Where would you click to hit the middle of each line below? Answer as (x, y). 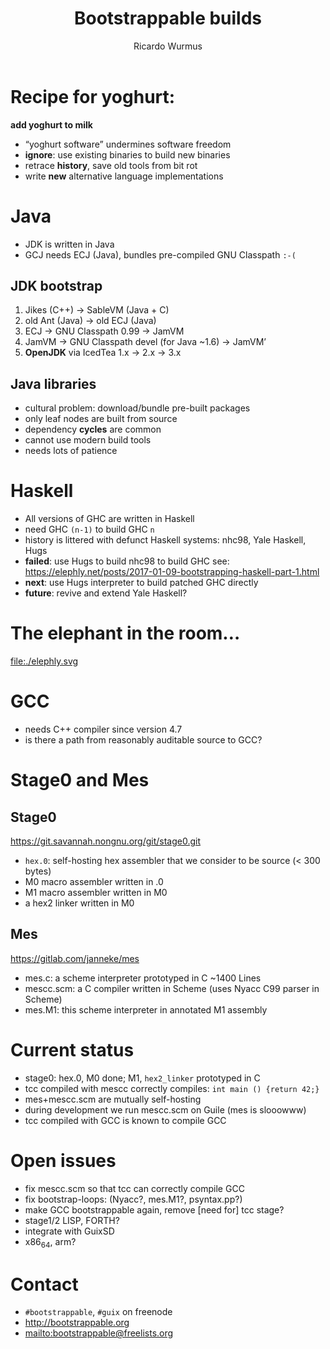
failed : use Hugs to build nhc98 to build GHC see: (127, 561)
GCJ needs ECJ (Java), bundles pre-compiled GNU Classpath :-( (160, 254)
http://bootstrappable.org (77, 1323)
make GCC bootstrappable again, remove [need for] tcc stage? (154, 1209)
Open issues (63, 1161)
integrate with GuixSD (69, 1231)
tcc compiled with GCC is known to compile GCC (125, 1120)
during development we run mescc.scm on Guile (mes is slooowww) (165, 1109)
